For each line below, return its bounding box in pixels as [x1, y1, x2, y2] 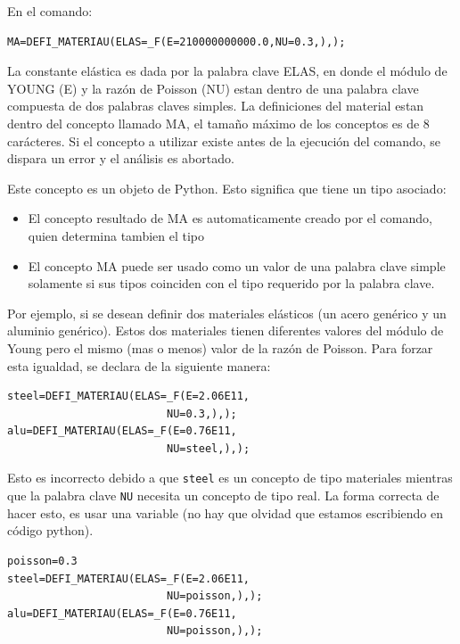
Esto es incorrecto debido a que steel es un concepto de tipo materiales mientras [7, 468, 453, 487]
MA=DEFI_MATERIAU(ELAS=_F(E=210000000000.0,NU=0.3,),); [7, 35, 346, 48]
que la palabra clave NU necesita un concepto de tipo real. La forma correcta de [7, 486, 439, 505]
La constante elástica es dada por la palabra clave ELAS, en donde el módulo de [7, 62, 448, 80]
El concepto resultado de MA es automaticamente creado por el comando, [28, 209, 432, 227]
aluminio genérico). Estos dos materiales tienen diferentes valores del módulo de [7, 321, 444, 340]
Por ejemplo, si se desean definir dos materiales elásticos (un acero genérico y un [7, 303, 447, 322]
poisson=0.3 [7, 554, 78, 567]
